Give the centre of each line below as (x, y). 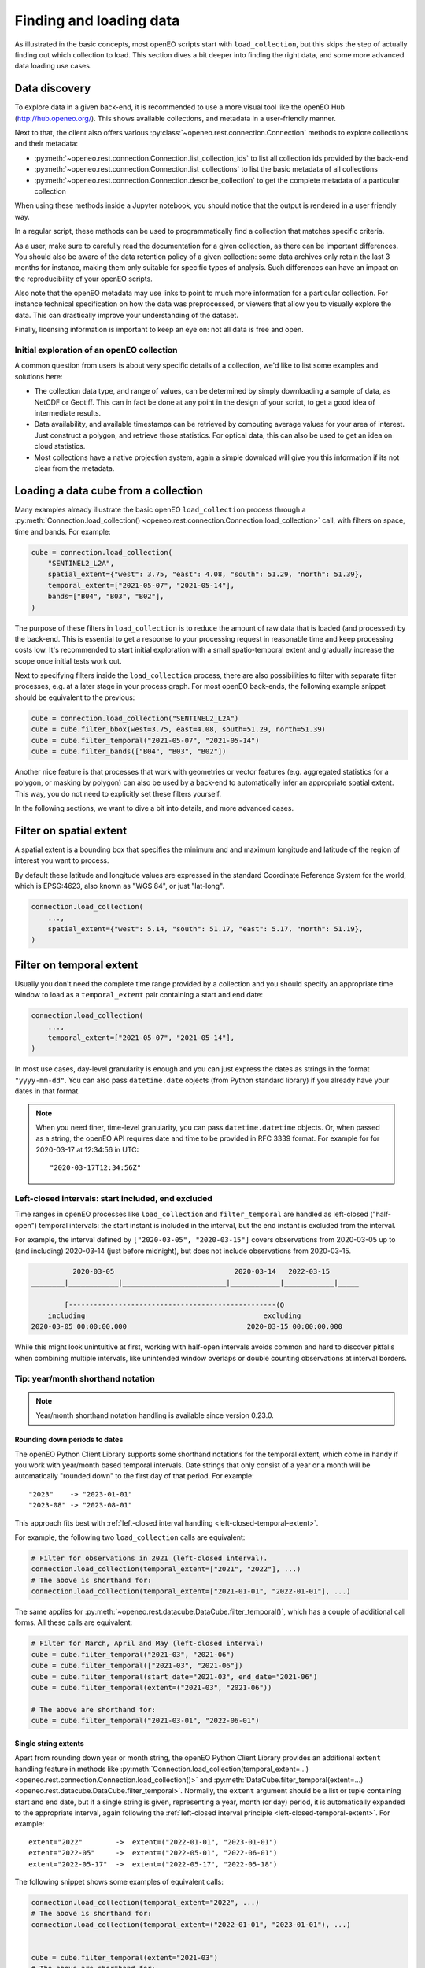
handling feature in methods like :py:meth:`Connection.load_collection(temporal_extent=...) (162, 1769)
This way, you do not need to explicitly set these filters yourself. (118, 793)
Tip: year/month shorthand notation (85, 1378)
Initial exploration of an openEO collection (96, 350)
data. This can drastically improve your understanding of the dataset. (127, 315)
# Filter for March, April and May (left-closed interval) (147, 1644)
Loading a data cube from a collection (109, 491)
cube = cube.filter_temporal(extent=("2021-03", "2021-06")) (152, 1687)
